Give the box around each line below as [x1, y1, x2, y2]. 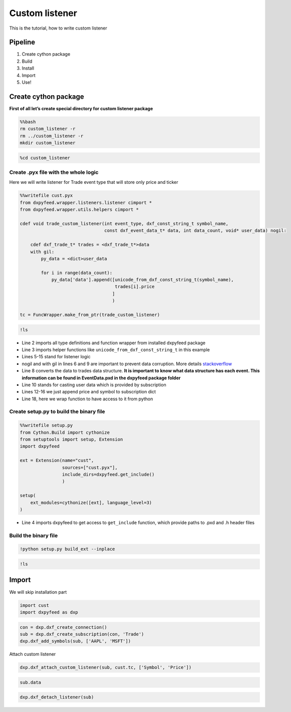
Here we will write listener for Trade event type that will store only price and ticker [9, 179, 179, 185]
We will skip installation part [9, 589, 67, 595]
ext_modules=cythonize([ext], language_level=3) [30, 500, 152, 506]
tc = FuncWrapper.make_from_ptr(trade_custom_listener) [20, 312, 160, 318]
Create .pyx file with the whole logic [9, 169, 99, 176]
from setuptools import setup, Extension [20, 436, 123, 442]
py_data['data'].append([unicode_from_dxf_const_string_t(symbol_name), [51, 277, 234, 283]
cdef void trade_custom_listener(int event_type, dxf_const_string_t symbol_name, [20, 220, 229, 226]
